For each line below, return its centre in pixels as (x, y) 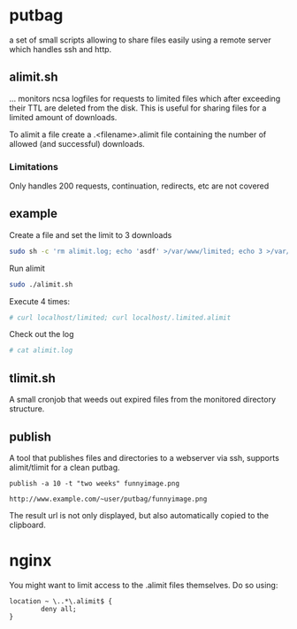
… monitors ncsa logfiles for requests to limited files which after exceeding (145, 98)
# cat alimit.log (41, 350)
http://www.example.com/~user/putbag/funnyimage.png (108, 499)
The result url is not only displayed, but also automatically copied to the (139, 515)
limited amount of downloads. (63, 117)
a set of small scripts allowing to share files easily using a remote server (140, 40)
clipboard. (27, 525)
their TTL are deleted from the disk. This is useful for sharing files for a (138, 108)
